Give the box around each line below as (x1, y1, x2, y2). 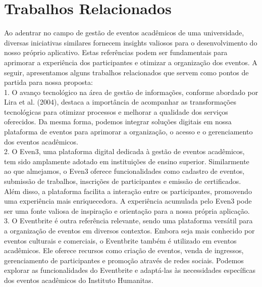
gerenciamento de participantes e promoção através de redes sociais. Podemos (4, 255, 244, 265)
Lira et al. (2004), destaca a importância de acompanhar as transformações (4, 97, 236, 107)
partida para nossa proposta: (4, 77, 93, 87)
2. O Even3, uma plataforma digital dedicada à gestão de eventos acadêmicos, (4, 146, 245, 157)
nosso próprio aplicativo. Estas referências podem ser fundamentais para (4, 47, 228, 58)
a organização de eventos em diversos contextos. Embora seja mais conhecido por (4, 225, 255, 235)
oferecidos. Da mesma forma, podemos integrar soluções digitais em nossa (4, 116, 232, 127)
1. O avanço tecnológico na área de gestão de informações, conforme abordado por (4, 86, 258, 97)
